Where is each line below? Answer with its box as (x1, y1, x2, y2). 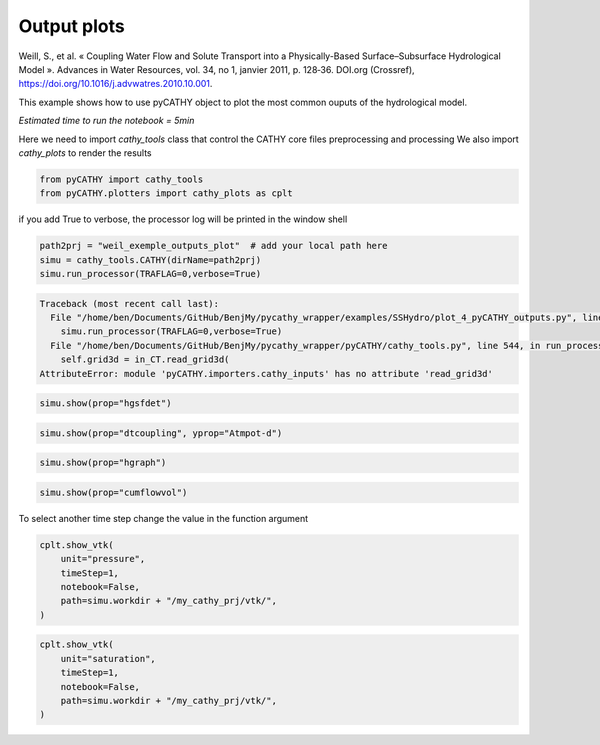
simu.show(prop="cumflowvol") (39, 486, 188, 498)
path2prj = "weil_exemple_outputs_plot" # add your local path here (39, 240, 388, 252)
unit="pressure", (60, 553, 146, 565)
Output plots (18, 15, 125, 37)
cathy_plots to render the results (18, 146, 152, 159)
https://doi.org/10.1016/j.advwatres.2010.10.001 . (18, 78, 213, 90)
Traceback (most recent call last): (39, 298, 220, 309)
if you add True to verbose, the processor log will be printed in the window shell (18, 213, 348, 225)
